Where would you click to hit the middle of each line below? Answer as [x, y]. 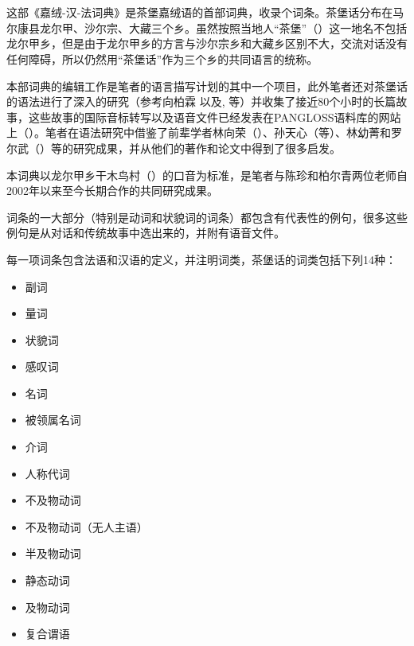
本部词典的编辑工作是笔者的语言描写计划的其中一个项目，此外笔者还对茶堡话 [207, 86]
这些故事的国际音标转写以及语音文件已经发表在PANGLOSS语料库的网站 [215, 117]
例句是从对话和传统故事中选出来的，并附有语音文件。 [146, 233]
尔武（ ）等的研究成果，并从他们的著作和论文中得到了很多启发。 [174, 148]
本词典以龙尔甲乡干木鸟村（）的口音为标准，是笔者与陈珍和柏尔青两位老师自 [207, 175]
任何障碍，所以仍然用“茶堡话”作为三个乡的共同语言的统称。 [162, 58]
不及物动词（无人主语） [86, 526]
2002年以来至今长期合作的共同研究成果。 [112, 191]
